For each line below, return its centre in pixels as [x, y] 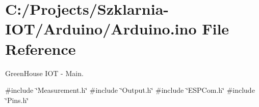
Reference [41, 48]
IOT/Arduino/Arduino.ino [101, 29]
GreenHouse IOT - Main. [44, 73]
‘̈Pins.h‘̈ [17, 100]
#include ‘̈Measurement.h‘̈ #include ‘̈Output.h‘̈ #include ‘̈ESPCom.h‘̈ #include [130, 90]
